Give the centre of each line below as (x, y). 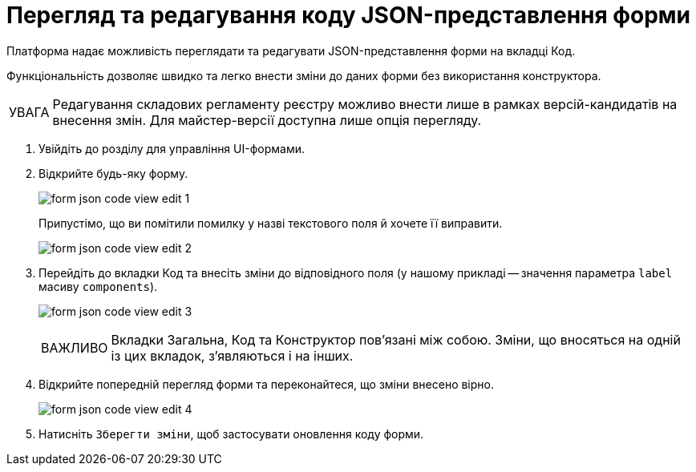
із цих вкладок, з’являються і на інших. (232, 355)
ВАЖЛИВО (75, 347)
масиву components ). (98, 286)
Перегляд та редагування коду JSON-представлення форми (349, 15)
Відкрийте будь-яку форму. (113, 173)
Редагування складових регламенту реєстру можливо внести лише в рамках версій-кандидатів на (365, 104)
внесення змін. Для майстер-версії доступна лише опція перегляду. (267, 120)
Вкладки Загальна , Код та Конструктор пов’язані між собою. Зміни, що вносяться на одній (396, 339)
